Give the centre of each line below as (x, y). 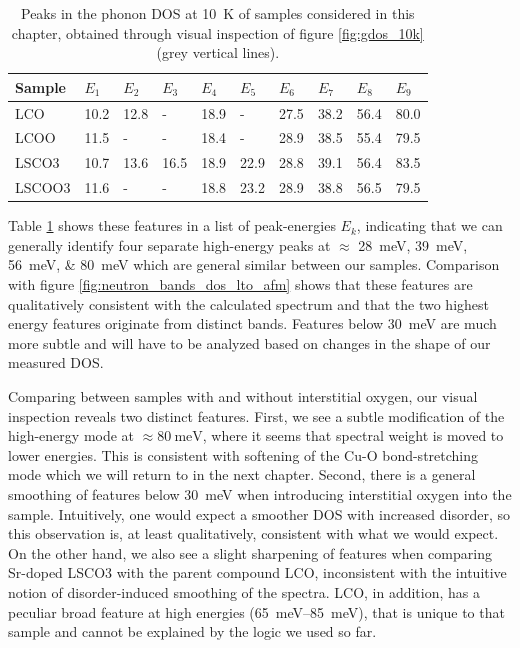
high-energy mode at (71, 435)
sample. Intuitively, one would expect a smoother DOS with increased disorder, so (259, 513)
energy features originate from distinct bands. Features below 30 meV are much (252, 323)
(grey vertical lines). (218, 52)
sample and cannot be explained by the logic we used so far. (192, 631)
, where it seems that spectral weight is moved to (353, 435)
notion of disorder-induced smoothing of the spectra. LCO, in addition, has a (244, 591)
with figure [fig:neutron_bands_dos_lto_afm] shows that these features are (240, 284)
